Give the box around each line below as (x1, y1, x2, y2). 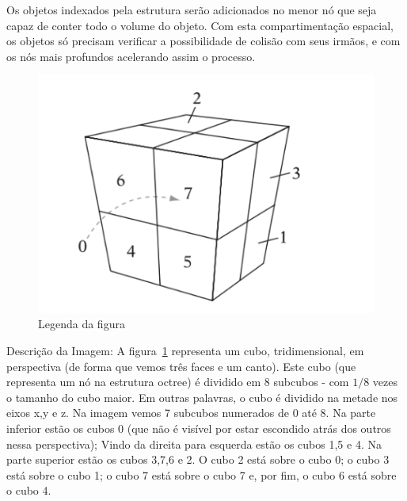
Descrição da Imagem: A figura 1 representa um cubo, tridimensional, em (6, 342, 364, 359)
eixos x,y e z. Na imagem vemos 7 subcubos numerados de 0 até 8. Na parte (6, 404, 376, 421)
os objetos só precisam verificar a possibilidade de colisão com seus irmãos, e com (6, 33, 401, 49)
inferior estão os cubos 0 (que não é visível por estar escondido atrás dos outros (6, 419, 391, 436)
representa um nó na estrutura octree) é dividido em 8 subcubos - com (6, 373, 349, 390)
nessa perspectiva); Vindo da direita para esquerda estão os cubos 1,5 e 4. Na (6, 435, 382, 452)
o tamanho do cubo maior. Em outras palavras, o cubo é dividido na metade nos (6, 388, 398, 405)
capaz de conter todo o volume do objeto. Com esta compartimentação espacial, (6, 17, 394, 33)
